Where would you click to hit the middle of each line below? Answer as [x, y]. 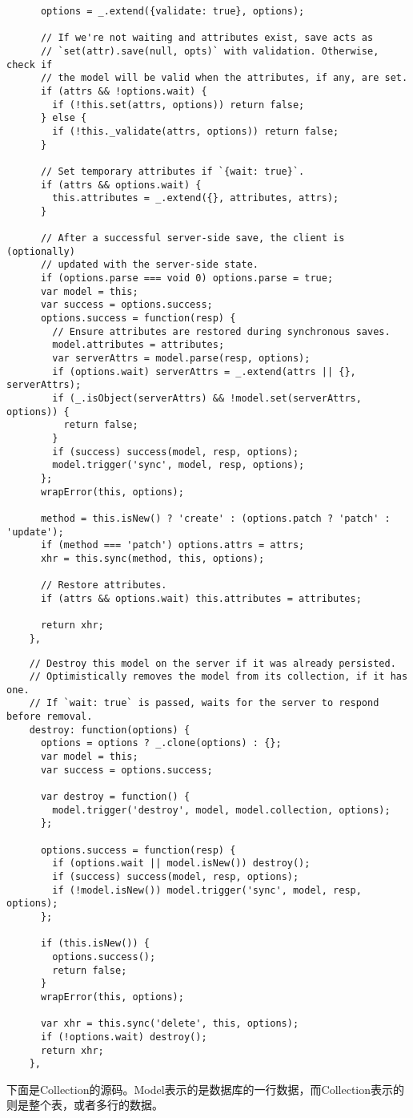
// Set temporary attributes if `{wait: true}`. [172, 171]
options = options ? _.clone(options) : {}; [161, 743]
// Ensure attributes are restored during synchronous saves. [221, 331]
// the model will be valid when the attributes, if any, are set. [224, 78]
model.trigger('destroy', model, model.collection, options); [221, 810]
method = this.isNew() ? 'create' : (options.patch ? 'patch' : [215, 518]
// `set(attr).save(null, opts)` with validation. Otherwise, [210, 51]
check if [30, 65]
